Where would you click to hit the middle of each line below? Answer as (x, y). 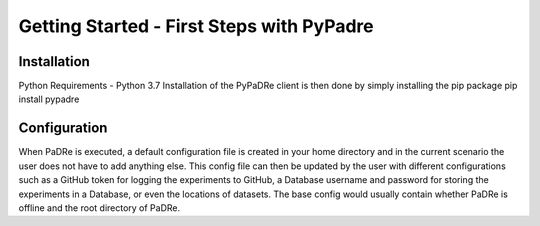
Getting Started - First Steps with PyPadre (196, 26)
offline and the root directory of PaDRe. (99, 207)
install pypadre (49, 99)
